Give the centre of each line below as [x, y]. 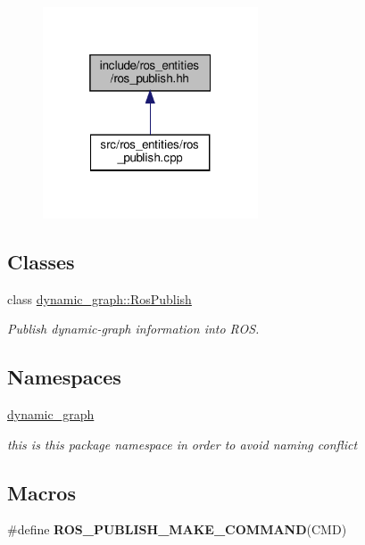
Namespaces [64, 377]
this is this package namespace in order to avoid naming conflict [182, 444]
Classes [41, 261]
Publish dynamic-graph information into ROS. [133, 329]
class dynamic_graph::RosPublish [100, 298]
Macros [41, 492]
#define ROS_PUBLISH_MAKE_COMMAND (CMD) [177, 529]
